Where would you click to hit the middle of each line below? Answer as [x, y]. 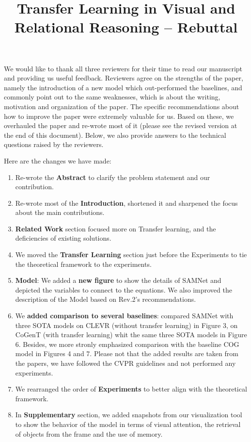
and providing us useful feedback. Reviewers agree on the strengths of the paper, [124, 78]
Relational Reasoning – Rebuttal [126, 27]
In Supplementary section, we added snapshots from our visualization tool [129, 415]
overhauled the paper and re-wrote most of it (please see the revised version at [121, 125]
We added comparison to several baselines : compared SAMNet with [124, 316]
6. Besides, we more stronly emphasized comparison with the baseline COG [127, 344]
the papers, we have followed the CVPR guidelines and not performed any [125, 363]
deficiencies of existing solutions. [63, 238]
